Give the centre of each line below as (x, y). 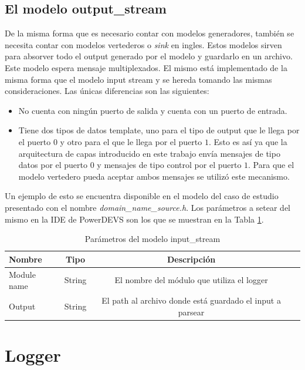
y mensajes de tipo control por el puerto (169, 165)
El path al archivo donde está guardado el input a (191, 300)
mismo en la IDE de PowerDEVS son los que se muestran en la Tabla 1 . (134, 219)
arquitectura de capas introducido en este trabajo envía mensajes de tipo (149, 153)
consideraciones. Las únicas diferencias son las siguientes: (107, 91)
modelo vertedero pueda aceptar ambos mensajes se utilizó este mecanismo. (154, 176)
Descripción (191, 259)
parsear (191, 312)
